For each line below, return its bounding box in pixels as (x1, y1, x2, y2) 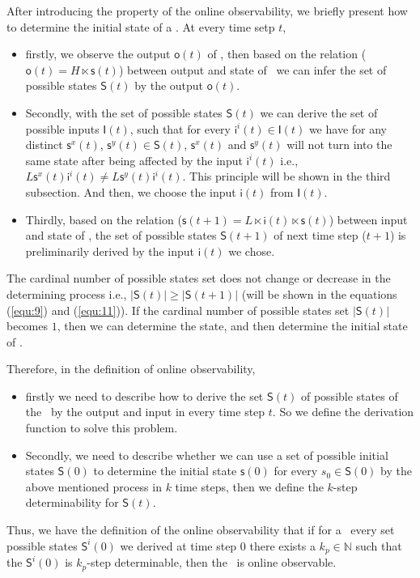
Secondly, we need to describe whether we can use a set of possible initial (25, 446, 388, 463)
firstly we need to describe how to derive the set (25, 387, 264, 404)
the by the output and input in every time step (25, 403, 265, 420)
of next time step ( (274, 227, 367, 244)
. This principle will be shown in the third (182, 168, 391, 185)
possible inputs (25, 120, 100, 137)
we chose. (228, 242, 275, 259)
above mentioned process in (25, 478, 162, 495)
